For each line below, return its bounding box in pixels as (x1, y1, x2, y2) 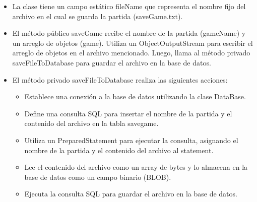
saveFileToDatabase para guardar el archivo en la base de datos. (12, 57, 211, 68)
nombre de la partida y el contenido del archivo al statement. (24, 145, 214, 155)
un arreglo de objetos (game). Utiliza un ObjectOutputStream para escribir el (12, 37, 253, 48)
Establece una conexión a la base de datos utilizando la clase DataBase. (24, 91, 246, 102)
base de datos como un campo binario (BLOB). (24, 171, 171, 182)
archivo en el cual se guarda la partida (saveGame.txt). (12, 11, 183, 21)
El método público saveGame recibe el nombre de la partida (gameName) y (12, 28, 246, 38)
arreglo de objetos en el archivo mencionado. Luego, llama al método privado (12, 47, 250, 58)
